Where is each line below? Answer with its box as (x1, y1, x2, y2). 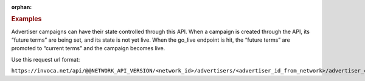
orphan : (11, 4, 32, 10)
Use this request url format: (11, 56, 80, 63)
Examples (11, 15, 42, 24)
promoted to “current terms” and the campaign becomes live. (11, 45, 165, 52)
